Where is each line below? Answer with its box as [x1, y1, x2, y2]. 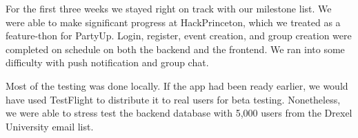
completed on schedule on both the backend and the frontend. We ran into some [6, 41, 345, 56]
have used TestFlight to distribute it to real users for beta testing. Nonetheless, [6, 92, 341, 106]
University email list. [6, 119, 94, 133]
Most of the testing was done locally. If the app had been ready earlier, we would [6, 78, 348, 92]
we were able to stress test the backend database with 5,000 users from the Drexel [6, 106, 352, 120]
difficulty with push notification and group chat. [6, 55, 209, 70]
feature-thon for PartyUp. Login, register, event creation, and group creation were [6, 28, 352, 43]
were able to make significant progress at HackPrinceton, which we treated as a [6, 14, 341, 29]
